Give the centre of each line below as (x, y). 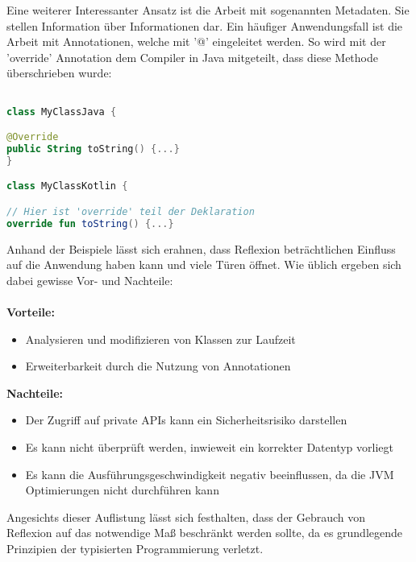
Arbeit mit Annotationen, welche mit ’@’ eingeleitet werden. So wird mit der (196, 41)
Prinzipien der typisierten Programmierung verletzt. (135, 549)
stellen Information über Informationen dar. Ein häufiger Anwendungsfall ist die (205, 25)
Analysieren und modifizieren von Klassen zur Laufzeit (160, 339)
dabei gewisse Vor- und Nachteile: (90, 280)
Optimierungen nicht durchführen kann (122, 490)
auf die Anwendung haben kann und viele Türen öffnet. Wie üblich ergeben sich (204, 264)
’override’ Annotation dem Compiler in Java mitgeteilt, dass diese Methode (192, 57)
